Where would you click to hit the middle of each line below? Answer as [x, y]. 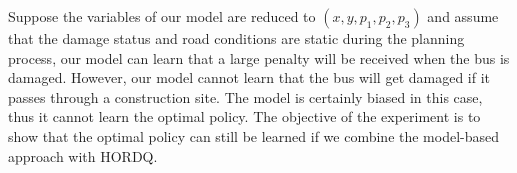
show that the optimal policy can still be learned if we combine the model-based [254, 135]
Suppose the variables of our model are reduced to [162, 16]
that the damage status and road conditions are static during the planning [236, 38]
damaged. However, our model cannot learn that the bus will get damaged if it [249, 77]
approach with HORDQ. [83, 155]
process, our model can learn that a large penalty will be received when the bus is [259, 57]
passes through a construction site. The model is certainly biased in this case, [245, 96]
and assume [463, 16]
